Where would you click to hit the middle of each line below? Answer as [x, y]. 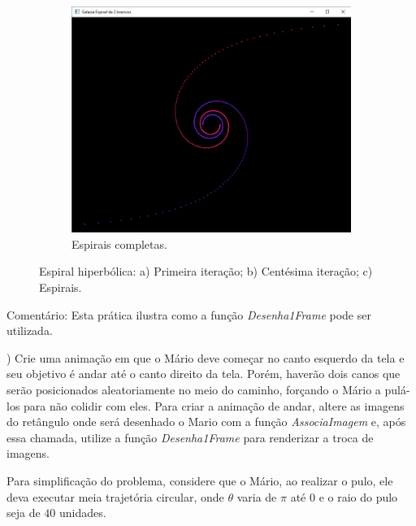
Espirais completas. [119, 243]
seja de [24, 513]
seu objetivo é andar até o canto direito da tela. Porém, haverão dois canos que [204, 374]
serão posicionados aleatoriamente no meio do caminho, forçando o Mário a [194, 389]
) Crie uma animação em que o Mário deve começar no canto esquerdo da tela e [206, 357]
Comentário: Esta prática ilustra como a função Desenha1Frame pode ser [189, 314]
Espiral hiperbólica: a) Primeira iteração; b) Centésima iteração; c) [206, 271]
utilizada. [30, 330]
